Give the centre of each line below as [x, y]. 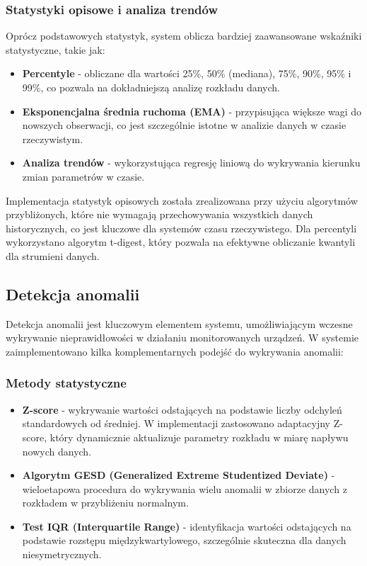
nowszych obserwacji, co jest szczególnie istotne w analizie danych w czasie [184, 125]
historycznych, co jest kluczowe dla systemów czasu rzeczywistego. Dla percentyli [181, 228]
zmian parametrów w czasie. [83, 176]
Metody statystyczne [66, 383]
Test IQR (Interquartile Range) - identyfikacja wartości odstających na [187, 526]
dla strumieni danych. [53, 255]
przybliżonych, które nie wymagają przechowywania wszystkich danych [159, 214]
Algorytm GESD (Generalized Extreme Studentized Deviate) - [179, 475]
